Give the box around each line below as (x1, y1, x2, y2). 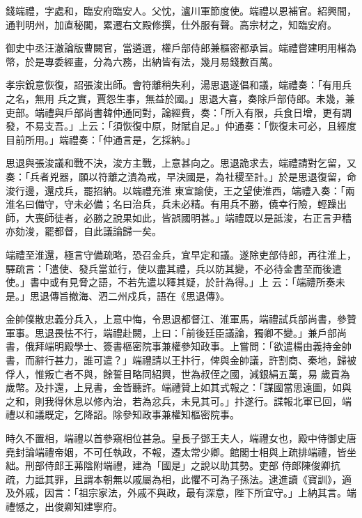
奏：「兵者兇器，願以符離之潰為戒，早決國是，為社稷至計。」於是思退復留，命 (6, 169, 356, 183)
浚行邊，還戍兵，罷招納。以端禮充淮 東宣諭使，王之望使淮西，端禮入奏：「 (6, 183, 345, 197)
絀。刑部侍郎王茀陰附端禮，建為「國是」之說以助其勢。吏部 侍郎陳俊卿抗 (6, 458, 340, 473)
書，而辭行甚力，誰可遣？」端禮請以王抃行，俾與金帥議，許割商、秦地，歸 (6, 353, 347, 367)
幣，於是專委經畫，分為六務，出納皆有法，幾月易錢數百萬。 (6, 54, 278, 68)
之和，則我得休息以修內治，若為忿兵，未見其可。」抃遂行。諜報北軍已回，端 (6, 393, 352, 408)
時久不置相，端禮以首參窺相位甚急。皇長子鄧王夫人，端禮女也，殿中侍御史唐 (6, 431, 356, 445)
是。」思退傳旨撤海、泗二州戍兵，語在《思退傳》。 (6, 288, 230, 303)
